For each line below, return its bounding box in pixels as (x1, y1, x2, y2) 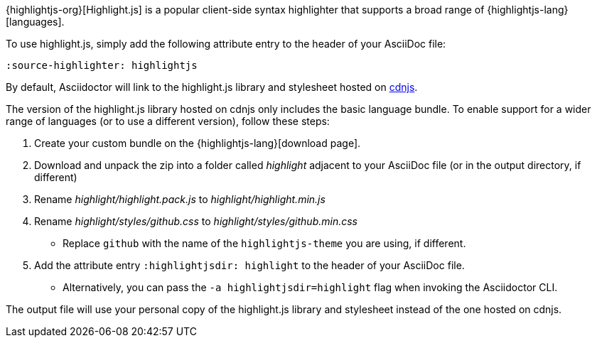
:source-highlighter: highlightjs (6, 60, 198, 71)
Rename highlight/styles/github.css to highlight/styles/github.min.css (34, 215, 357, 227)
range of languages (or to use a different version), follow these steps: (6, 115, 330, 127)
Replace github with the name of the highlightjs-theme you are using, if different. (63, 237, 466, 249)
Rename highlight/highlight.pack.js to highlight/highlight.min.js (34, 193, 326, 205)
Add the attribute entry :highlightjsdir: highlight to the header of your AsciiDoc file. (34, 259, 465, 271)
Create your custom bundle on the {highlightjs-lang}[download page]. (34, 137, 361, 149)
